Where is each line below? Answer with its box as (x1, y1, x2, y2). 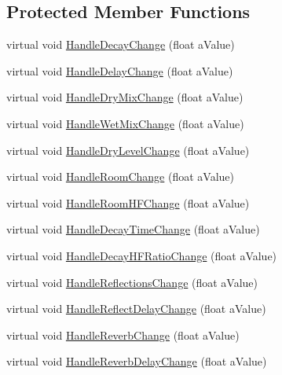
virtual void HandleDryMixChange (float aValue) (6, 89, 244, 105)
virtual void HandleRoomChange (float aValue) (6, 168, 235, 185)
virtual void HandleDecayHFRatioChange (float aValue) (6, 247, 277, 263)
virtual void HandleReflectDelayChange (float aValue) (6, 300, 266, 317)
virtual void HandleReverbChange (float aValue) (6, 326, 240, 343)
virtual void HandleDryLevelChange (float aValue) (6, 142, 250, 158)
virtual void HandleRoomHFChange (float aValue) (6, 194, 250, 211)
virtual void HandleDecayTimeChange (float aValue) (6, 221, 260, 237)
